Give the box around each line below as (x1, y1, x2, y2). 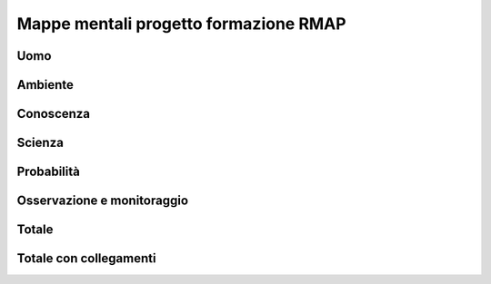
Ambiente (16, 77, 75, 93)
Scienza (16, 135, 64, 151)
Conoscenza (16, 106, 91, 122)
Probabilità (16, 164, 81, 180)
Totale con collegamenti (16, 250, 156, 267)
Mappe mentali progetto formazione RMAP (16, 14, 346, 34)
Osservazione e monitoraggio (16, 193, 189, 209)
